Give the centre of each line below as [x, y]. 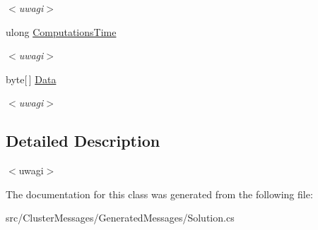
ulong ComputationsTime [61, 31]
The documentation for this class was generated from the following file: [159, 194]
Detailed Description [83, 141]
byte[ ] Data [31, 79]
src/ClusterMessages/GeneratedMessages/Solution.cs [120, 218]
